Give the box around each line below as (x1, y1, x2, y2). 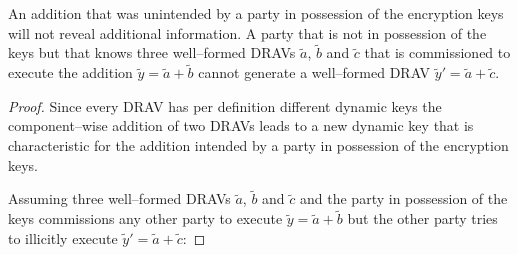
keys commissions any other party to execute (8, 208, 283, 229)
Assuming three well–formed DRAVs (8, 188, 231, 209)
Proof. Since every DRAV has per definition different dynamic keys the (8, 95, 442, 116)
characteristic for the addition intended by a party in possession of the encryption (8, 135, 509, 155)
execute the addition (8, 62, 133, 83)
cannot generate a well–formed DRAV (198, 62, 431, 83)
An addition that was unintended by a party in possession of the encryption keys (8, 3, 504, 23)
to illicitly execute (8, 227, 118, 248)
